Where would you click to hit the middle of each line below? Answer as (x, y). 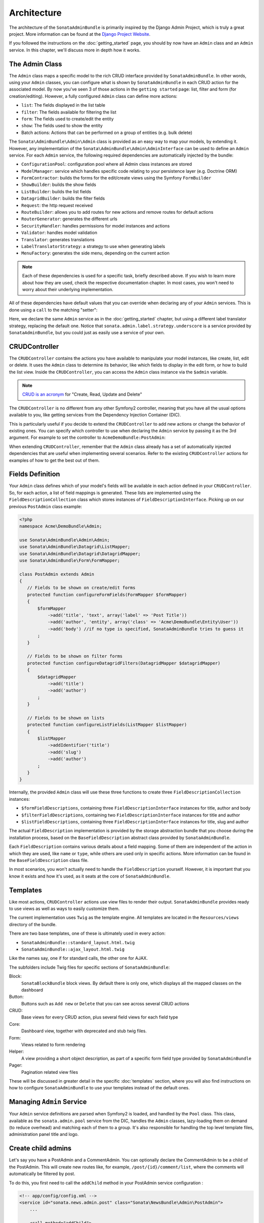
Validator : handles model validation (59, 233)
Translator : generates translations (58, 239)
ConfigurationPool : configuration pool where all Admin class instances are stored (107, 164)
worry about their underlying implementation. (68, 289)
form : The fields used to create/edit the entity (67, 119)
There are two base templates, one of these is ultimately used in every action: (87, 933)
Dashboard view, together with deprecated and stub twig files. (84, 1031)
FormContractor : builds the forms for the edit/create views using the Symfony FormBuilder (116, 178)
